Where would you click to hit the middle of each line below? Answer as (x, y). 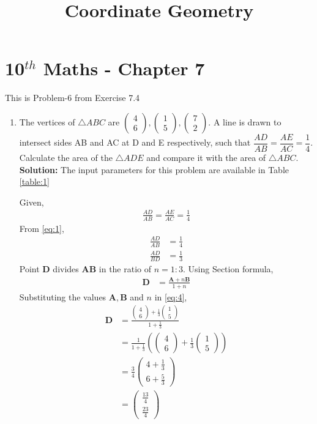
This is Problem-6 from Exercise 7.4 (73, 98)
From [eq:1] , (42, 228)
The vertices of (47, 121)
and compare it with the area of (206, 157)
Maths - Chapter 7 (124, 68)
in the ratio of (125, 269)
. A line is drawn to (245, 121)
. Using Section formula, (228, 269)
